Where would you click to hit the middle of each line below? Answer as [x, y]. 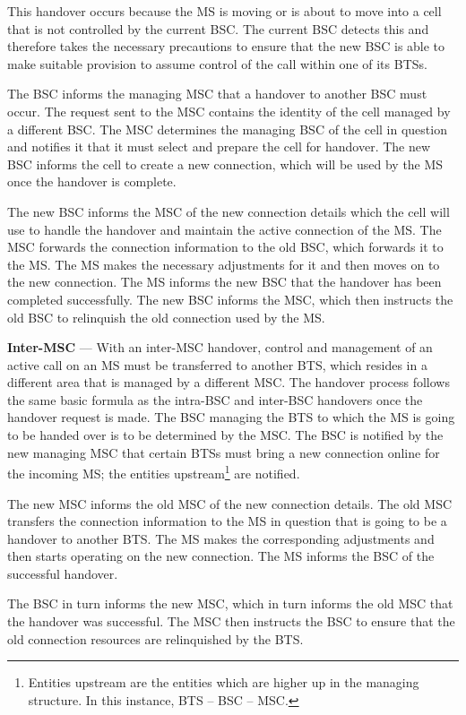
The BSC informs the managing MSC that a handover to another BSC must [217, 94]
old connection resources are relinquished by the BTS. [155, 638]
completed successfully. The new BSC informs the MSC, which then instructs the [230, 299]
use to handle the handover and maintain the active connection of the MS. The [224, 229]
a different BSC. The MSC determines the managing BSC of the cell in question [227, 129]
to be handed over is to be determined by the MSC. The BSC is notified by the [225, 435]
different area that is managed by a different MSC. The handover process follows [229, 382]
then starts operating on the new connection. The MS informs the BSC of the [221, 556]
